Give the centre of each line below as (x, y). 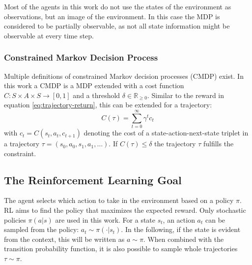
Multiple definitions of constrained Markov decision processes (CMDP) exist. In (124, 76)
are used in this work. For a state (105, 219)
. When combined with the (183, 239)
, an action (179, 219)
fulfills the (218, 144)
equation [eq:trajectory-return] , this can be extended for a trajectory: (108, 105)
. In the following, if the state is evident (181, 229)
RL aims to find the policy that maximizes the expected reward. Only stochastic (125, 210)
